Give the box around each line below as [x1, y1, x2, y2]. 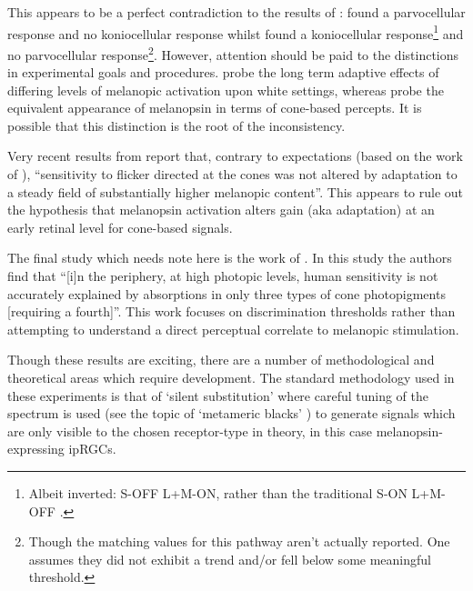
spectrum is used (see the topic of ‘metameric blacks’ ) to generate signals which [7, 404, 456, 423]
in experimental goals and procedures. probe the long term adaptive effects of [7, 63, 439, 82]
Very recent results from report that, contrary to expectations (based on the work [7, 146, 463, 165]
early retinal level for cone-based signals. [7, 217, 233, 236]
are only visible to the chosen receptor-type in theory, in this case [7, 421, 373, 440]
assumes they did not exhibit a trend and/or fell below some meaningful [28, 549, 431, 568]
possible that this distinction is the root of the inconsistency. [7, 115, 346, 135]
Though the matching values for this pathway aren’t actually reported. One [28, 532, 450, 551]
